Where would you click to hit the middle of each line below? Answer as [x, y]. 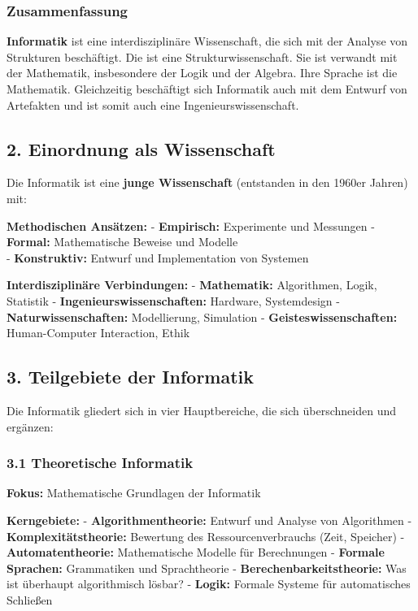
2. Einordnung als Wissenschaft [141, 148]
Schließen [30, 599]
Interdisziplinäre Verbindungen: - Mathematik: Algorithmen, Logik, [192, 285]
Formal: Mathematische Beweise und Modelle [122, 242]
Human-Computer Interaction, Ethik [98, 333]
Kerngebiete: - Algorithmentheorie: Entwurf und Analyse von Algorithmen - [209, 520]
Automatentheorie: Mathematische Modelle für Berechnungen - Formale [196, 552]
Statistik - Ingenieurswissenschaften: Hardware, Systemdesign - [173, 300]
